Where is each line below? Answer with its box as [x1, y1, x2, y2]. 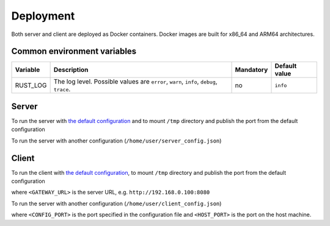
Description [53, 66, 89, 74]
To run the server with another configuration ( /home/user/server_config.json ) [11, 137, 222, 144]
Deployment [11, 9, 75, 23]
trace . [53, 85, 71, 94]
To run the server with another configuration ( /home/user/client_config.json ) [11, 200, 222, 207]
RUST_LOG [15, 81, 47, 90]
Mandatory [235, 66, 268, 74]
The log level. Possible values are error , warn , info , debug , [53, 77, 218, 86]
